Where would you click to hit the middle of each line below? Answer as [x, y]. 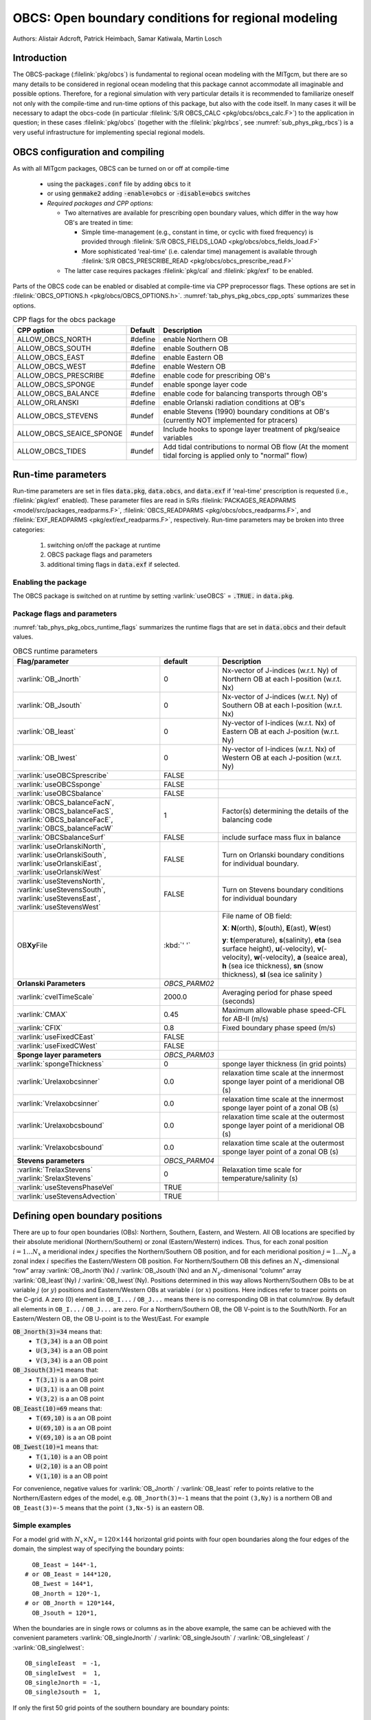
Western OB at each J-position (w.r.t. [282, 758]
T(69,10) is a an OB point [74, 1418]
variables [178, 438]
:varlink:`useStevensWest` [59, 907]
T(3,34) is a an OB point [72, 1341]
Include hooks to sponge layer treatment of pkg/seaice [251, 429]
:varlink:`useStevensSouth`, [61, 890]
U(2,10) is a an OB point [72, 1466]
